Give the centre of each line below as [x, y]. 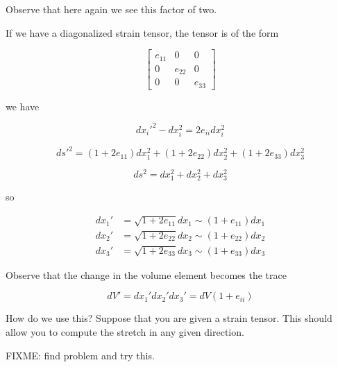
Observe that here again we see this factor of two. [111, 9]
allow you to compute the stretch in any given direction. [125, 332]
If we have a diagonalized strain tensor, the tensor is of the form [142, 32]
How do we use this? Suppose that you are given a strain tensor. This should [169, 318]
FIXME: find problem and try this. [80, 355]
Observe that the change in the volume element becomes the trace [146, 274]
